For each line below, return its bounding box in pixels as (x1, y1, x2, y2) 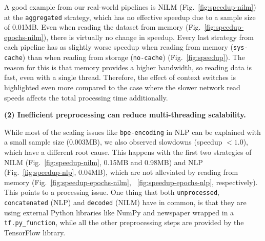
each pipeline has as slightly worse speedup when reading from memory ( (4, 42, 233, 52)
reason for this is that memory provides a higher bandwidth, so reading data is (4, 62, 252, 72)
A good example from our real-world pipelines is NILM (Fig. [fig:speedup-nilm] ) (4, 2, 256, 12)
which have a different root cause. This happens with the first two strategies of (4, 146, 252, 157)
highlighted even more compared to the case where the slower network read (4, 82, 240, 92)
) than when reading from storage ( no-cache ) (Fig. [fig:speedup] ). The (22, 52, 245, 63)
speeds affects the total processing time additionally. (4, 92, 168, 103)
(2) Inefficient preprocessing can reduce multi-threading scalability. (4, 109, 246, 120)
